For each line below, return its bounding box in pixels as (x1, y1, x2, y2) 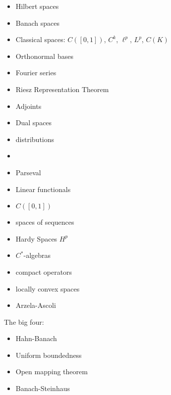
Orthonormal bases (15, 50, 73, 61)
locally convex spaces (15, 283, 80, 294)
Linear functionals (15, 184, 71, 194)
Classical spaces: (15, 34, 65, 45)
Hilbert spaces (15, 1, 59, 11)
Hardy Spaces (15, 233, 57, 244)
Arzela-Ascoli (15, 300, 56, 310)
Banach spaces (15, 17, 60, 28)
